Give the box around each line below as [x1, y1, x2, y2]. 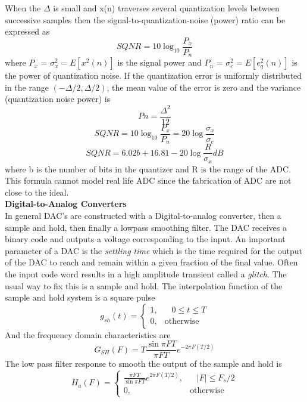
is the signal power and [117, 56, 202, 69]
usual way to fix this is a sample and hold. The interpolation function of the [5, 279, 283, 292]
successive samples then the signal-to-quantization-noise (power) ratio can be [5, 13, 286, 26]
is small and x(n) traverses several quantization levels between [53, 2, 280, 14]
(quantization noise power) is [5, 92, 111, 105]
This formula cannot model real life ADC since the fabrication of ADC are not [5, 174, 292, 187]
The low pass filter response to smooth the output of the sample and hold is [5, 357, 282, 370]
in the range [5, 81, 49, 93]
